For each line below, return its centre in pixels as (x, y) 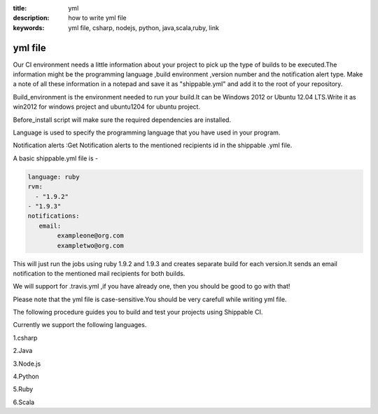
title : (20, 8)
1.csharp (25, 338)
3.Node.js (27, 364)
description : (31, 18)
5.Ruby (23, 389)
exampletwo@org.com (90, 246)
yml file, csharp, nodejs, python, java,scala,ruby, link (144, 27)
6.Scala (24, 402)
